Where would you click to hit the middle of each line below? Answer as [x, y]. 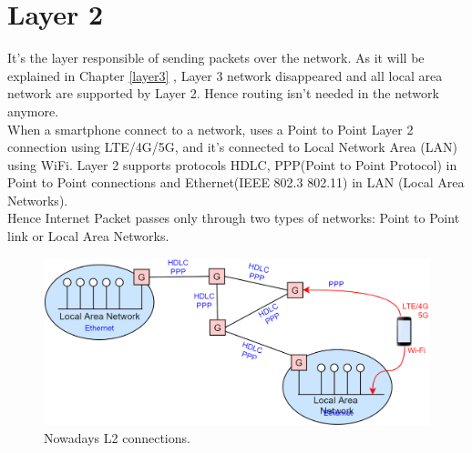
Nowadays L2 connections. [117, 437]
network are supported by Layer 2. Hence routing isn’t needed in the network [223, 93]
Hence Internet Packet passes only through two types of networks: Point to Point [234, 218]
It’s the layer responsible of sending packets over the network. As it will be [216, 58]
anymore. [33, 111]
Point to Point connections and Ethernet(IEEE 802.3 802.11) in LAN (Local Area [236, 182]
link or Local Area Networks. [88, 236]
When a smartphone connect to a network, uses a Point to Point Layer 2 [210, 129]
